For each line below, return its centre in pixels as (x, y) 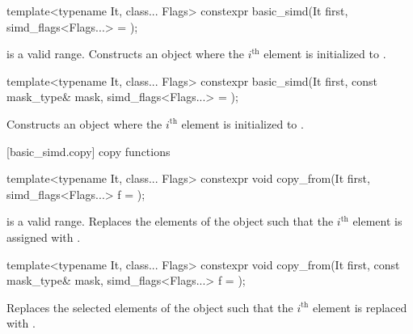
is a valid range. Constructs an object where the (125, 54)
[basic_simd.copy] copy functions (88, 151)
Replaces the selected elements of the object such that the (150, 307)
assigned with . (44, 237)
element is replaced (360, 307)
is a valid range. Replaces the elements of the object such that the (170, 221)
